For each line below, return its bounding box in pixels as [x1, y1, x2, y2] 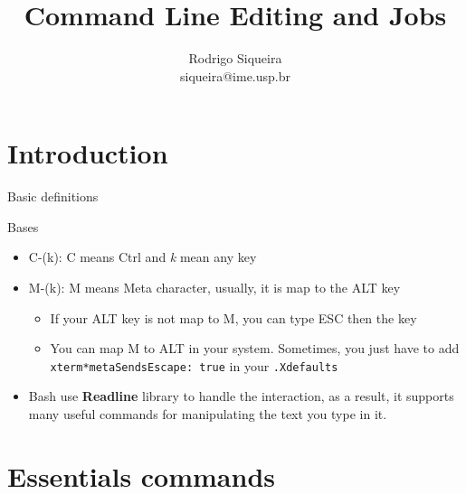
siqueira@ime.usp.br [180, 66, 290, 85]
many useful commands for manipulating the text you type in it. [28, 405, 387, 424]
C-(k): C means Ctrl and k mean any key [28, 247, 257, 266]
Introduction [7, 135, 168, 172]
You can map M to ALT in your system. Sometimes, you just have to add [50, 339, 460, 358]
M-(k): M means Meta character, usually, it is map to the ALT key [28, 278, 401, 297]
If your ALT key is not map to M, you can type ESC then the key [50, 308, 417, 327]
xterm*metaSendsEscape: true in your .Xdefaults [50, 356, 338, 375]
